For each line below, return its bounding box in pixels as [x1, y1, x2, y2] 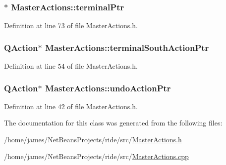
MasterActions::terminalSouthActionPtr [45, 41, 209, 53]
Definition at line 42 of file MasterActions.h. [4, 101, 138, 111]
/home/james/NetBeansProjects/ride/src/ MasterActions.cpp [4, 151, 189, 161]
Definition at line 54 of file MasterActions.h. [4, 61, 138, 71]
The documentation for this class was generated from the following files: [4, 118, 223, 128]
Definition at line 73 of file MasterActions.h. [4, 20, 138, 31]
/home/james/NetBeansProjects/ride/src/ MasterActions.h [4, 134, 182, 145]
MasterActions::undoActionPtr [45, 82, 171, 94]
